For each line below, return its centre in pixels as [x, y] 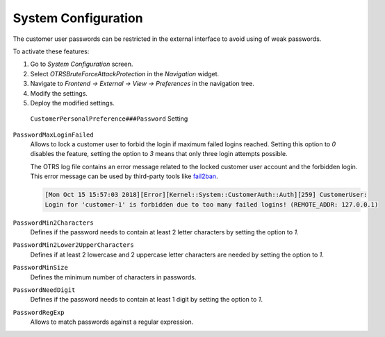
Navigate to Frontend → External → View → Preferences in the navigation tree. [142, 84]
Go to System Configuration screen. [82, 64]
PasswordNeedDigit [44, 290]
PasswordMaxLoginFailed [53, 135]
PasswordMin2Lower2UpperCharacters [74, 245]
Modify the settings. [59, 93]
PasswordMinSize [41, 268]
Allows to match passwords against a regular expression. [112, 322]
